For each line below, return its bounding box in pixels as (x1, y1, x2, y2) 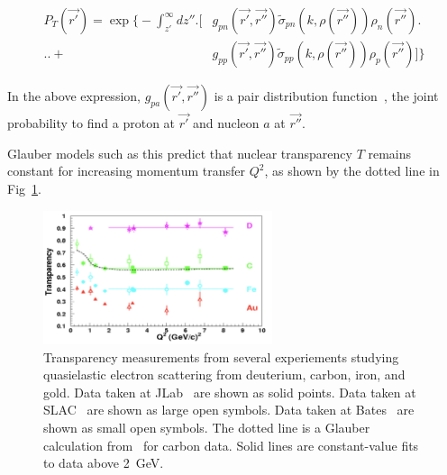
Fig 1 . (7, 179, 41, 198)
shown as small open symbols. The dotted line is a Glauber (43, 417, 370, 436)
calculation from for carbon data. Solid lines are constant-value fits (43, 435, 419, 454)
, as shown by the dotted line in (264, 161, 440, 180)
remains (368, 143, 412, 162)
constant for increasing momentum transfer (7, 161, 246, 180)
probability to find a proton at (7, 114, 176, 132)
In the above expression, (7, 87, 141, 105)
